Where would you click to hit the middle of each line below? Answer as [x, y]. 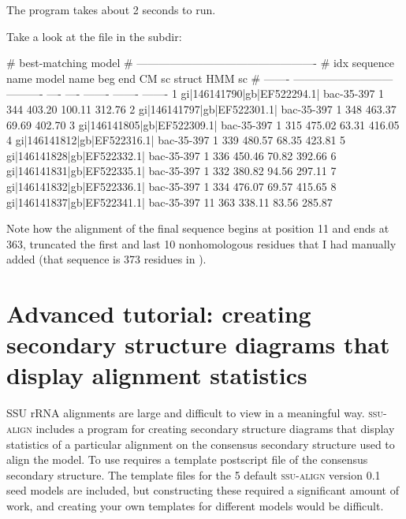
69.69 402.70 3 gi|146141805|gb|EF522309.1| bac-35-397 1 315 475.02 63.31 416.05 [203, 124]
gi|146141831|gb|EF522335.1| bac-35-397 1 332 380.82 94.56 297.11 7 [171, 171]
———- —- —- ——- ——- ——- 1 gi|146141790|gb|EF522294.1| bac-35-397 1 [196, 93]
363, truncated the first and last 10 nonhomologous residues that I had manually [201, 243]
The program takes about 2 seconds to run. [111, 9]
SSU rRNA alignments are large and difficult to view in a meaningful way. [186, 413]
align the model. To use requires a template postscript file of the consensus [187, 459]
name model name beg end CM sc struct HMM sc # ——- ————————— [200, 78]
